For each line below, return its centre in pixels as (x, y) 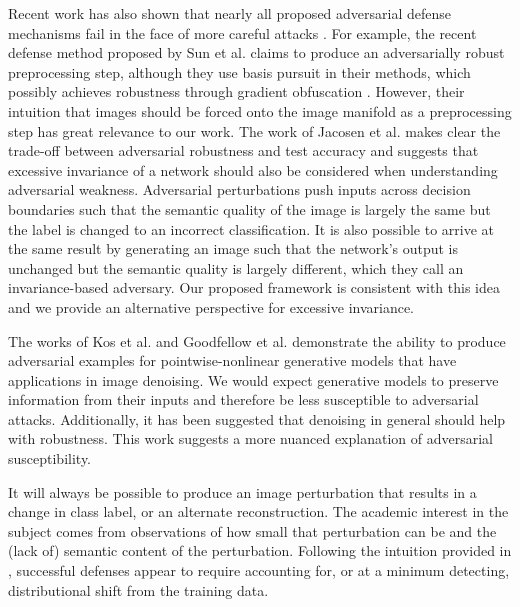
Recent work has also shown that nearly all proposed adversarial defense (230, 13)
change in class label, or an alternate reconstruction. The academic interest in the (258, 511)
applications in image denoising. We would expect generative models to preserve (253, 379)
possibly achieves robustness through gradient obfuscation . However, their (236, 91)
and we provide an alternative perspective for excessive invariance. (211, 306)
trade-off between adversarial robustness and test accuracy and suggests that (243, 150)
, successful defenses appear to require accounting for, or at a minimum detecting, (259, 570)
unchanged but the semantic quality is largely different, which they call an (236, 267)
